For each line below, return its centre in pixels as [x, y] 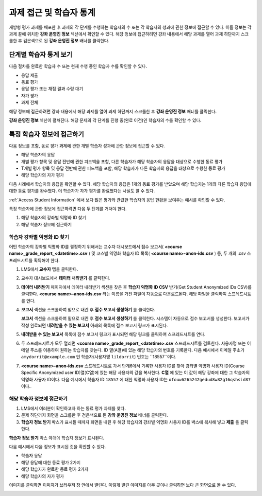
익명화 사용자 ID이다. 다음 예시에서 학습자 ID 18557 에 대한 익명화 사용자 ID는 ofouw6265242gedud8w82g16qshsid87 [136, 379]
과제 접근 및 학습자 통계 [52, 13]
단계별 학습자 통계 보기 [41, 55]
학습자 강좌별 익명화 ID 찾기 [39, 237]
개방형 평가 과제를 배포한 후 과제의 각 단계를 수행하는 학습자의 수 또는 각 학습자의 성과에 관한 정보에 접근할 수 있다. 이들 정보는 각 [130, 27]
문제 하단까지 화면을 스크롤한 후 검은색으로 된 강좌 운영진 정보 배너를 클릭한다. [95, 415]
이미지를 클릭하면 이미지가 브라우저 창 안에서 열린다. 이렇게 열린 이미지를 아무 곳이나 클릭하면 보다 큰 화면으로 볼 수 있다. [123, 485]
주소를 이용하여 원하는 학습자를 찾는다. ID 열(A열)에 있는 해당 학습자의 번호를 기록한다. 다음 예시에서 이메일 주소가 [137, 350]
